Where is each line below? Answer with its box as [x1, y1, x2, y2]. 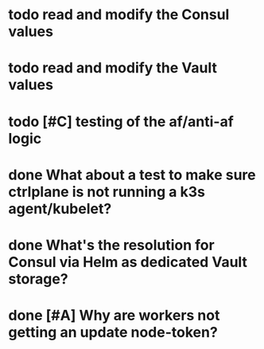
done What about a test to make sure [8, 166, 256, 184]
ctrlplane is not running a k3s [8, 182, 205, 201]
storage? [8, 269, 69, 288]
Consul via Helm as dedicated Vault [8, 253, 248, 271]
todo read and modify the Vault [8, 59, 217, 77]
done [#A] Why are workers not [8, 307, 220, 324]
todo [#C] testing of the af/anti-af [8, 112, 235, 131]
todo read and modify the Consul [8, 6, 230, 24]
